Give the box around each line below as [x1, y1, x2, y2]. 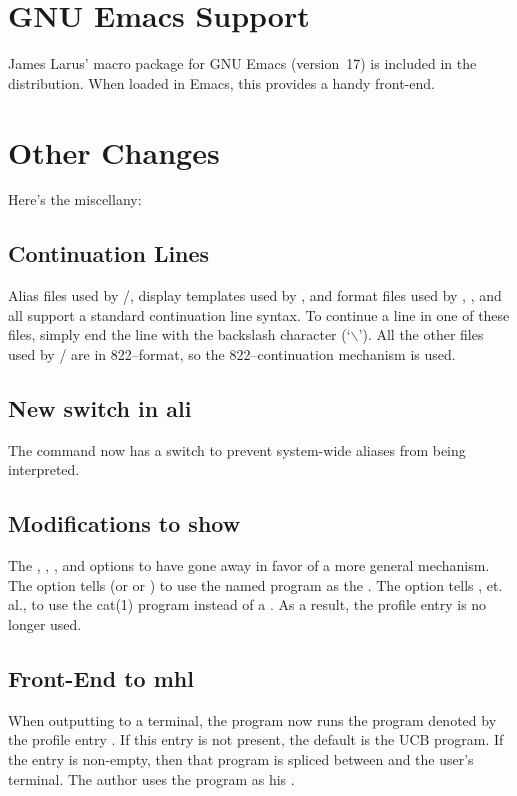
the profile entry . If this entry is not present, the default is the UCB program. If [8, 729, 504, 750]
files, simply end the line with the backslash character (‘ [8, 324, 351, 345]
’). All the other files [358, 324, 484, 345]
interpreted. [8, 459, 80, 480]
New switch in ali [8, 393, 192, 423]
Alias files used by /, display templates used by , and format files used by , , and [8, 285, 502, 306]
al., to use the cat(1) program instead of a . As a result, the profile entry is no [8, 594, 487, 615]
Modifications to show [8, 508, 241, 539]
